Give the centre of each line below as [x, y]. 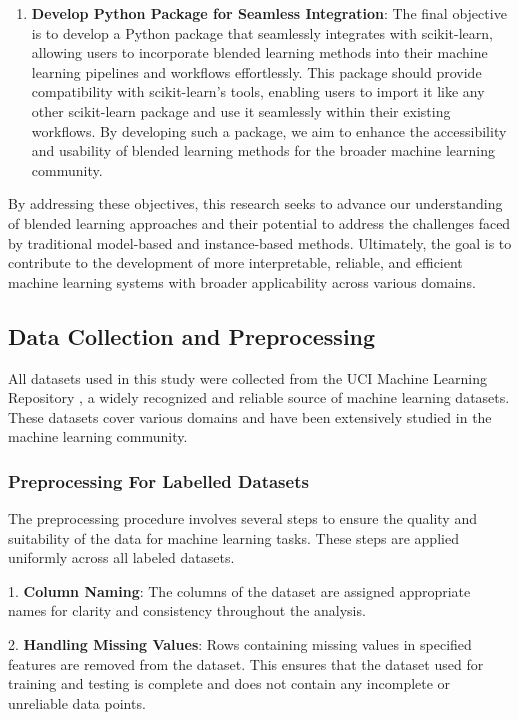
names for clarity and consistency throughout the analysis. [187, 610]
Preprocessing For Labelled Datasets [158, 480]
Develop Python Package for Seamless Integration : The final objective [269, 13]
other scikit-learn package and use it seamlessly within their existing [241, 110]
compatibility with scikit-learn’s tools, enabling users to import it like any [258, 91]
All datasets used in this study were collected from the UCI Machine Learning [247, 377]
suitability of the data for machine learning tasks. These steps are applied [233, 537]
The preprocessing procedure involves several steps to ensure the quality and [242, 518]
